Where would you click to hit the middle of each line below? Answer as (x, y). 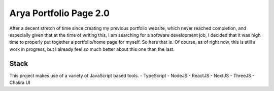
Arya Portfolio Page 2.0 (60, 13)
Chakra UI (20, 82)
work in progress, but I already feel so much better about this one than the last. (92, 49)
